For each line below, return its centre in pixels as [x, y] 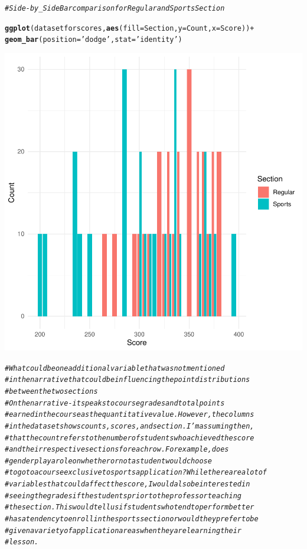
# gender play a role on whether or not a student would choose [108, 461]
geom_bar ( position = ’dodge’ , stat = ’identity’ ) [94, 40]
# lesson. [22, 542]
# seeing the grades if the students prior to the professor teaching [123, 496]
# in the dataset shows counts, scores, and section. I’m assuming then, [130, 426]
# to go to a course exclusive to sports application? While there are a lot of [136, 473]
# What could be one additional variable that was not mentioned [115, 368]
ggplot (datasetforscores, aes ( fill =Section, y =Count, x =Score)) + [130, 28]
